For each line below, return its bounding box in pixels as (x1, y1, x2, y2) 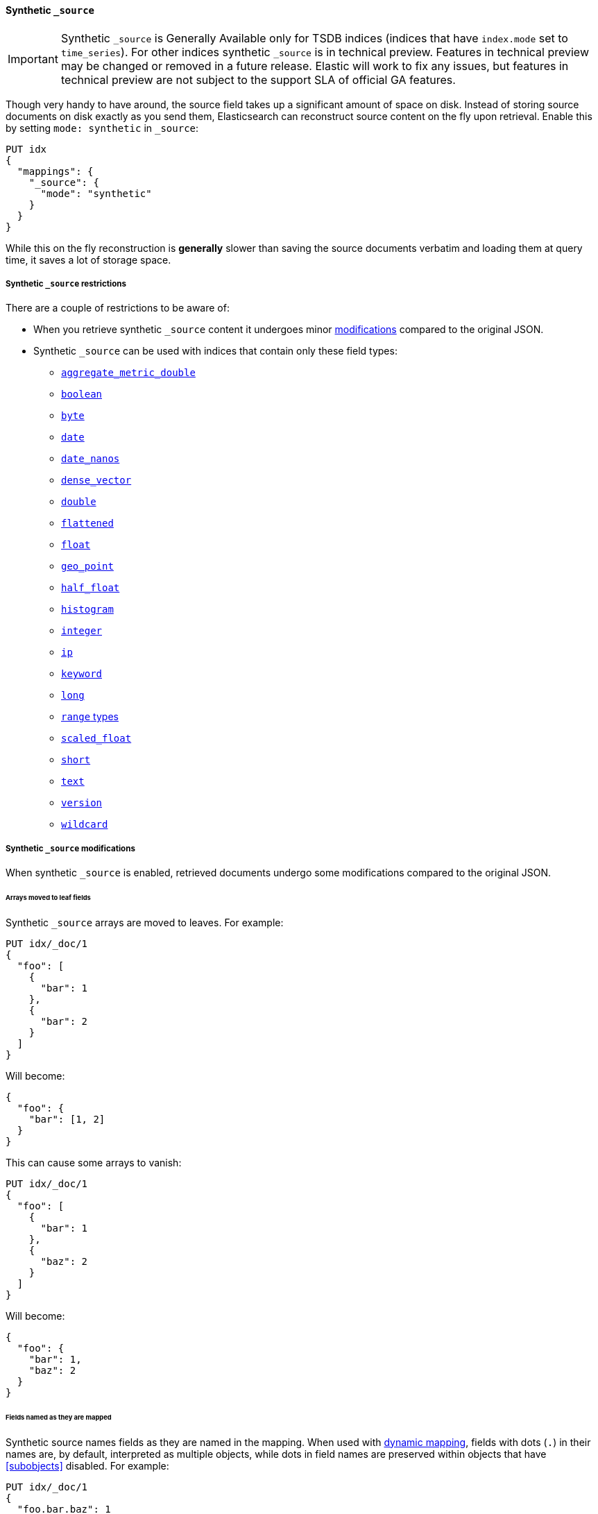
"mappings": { (17, 165, 94, 177)
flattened (61, 518, 114, 529)
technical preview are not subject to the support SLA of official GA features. (60, 72, 456, 87)
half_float (61, 582, 120, 594)
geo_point (61, 561, 114, 572)
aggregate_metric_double (61, 367, 196, 379)
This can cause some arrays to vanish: (6, 1156, 182, 1168)
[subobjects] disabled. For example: (6, 1459, 169, 1472)
